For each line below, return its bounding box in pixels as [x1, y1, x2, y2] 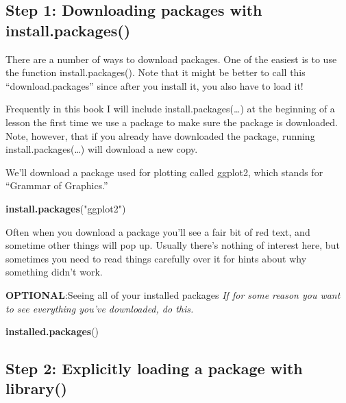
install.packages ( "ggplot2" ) [5, 201, 126, 215]
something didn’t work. [5, 265, 103, 279]
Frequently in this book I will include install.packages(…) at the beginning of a [5, 101, 335, 116]
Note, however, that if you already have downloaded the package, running [5, 128, 315, 143]
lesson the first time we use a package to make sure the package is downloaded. [5, 114, 338, 129]
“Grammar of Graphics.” [5, 178, 108, 193]
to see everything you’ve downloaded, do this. [5, 301, 194, 315]
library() [5, 378, 67, 399]
